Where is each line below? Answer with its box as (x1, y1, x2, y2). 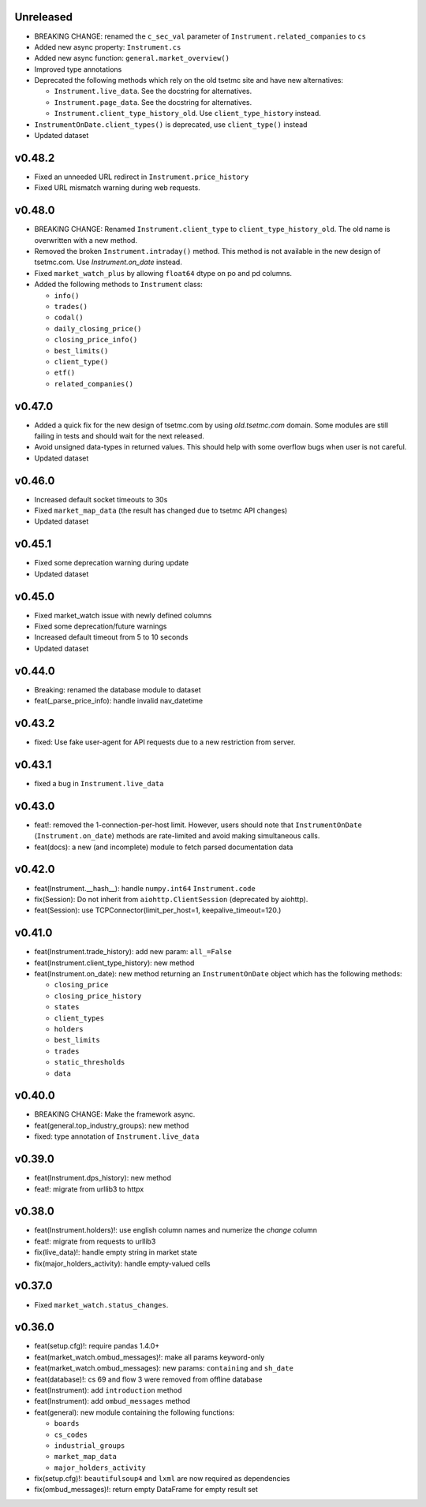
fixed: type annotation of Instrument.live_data (34, 1132, 200, 1141)
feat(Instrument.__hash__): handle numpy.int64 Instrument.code (34, 883, 256, 893)
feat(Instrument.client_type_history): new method (34, 958, 195, 968)
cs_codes (54, 1430, 88, 1439)
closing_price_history (54, 991, 142, 1001)
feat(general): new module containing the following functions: (34, 1408, 235, 1417)
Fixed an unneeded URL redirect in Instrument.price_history (34, 172, 249, 181)
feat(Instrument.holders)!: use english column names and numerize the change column (34, 1225, 317, 1235)
